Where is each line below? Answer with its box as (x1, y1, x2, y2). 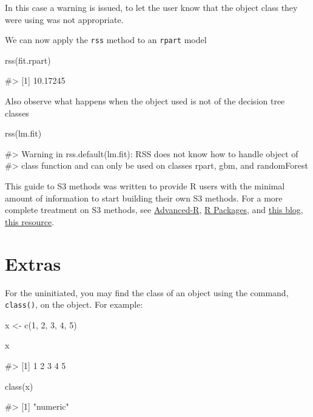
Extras (5, 251, 61, 276)
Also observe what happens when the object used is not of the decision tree (5, 95, 285, 107)
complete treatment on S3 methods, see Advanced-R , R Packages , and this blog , (5, 203, 303, 216)
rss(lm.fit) (5, 127, 42, 140)
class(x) (5, 379, 33, 392)
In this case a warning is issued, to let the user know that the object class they (5, 1, 298, 13)
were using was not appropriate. (5, 13, 124, 25)
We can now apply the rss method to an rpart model (5, 33, 207, 46)
